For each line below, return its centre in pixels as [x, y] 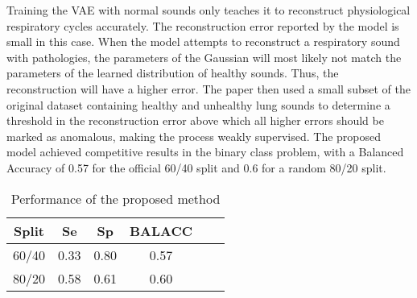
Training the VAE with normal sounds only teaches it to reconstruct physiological [208, 10]
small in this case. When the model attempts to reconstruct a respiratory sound [203, 41]
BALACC [161, 230]
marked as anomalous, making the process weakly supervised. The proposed [194, 136]
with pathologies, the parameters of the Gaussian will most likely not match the [204, 57]
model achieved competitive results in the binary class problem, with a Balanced [205, 152]
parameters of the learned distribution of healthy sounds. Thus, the [173, 73]
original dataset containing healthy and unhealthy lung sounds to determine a [198, 104]
